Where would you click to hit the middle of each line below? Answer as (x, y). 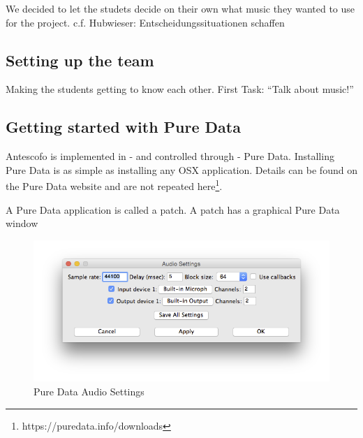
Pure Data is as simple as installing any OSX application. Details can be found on (181, 169)
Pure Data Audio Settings (89, 391)
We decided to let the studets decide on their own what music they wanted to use (180, 8)
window (22, 223)
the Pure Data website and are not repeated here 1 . (114, 185)
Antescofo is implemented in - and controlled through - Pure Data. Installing (170, 156)
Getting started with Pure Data (123, 127)
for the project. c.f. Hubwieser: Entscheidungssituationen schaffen (145, 22)
